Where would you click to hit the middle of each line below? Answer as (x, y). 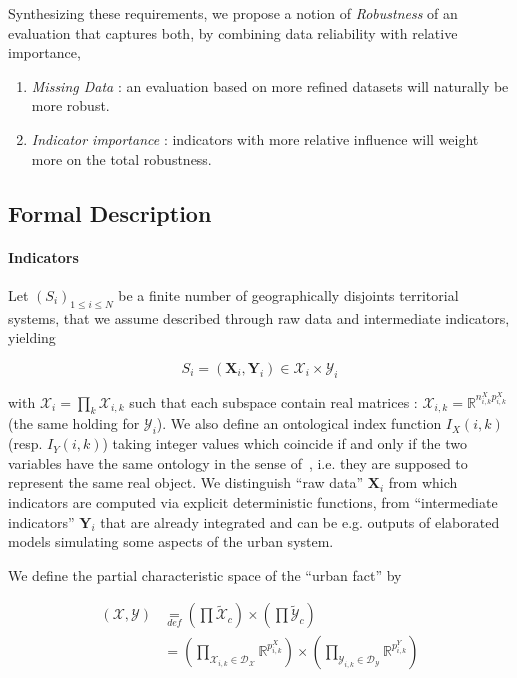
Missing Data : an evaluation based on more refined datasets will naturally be (270, 85)
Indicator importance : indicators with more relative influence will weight (255, 138)
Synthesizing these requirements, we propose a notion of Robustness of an (233, 13)
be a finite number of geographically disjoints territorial (288, 294)
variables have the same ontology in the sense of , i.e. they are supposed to (238, 462)
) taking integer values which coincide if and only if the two (285, 443)
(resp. (25, 443)
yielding (32, 337)
